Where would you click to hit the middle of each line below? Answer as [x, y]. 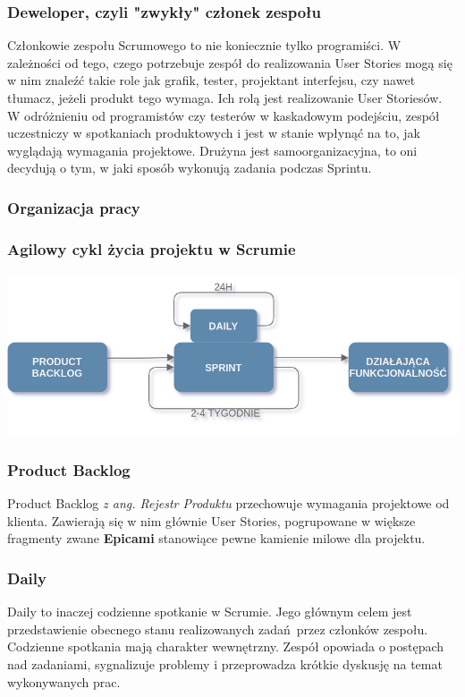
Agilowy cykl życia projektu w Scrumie [152, 248]
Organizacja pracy [74, 207]
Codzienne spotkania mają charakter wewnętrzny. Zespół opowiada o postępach [226, 646]
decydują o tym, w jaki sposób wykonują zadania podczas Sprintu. [190, 168]
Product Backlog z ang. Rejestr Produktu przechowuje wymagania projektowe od [228, 503]
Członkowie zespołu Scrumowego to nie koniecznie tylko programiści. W [204, 45]
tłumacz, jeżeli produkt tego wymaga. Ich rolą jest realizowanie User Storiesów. [225, 98]
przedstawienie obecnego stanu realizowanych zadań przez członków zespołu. [218, 629]
